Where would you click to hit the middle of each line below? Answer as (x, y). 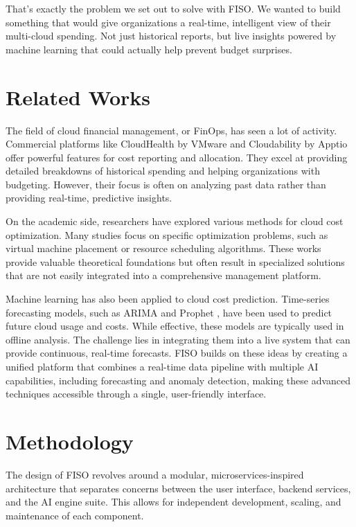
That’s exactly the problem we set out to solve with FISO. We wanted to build (173, 8)
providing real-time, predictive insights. (89, 198)
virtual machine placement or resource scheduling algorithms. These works (163, 248)
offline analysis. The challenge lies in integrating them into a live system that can (178, 339)
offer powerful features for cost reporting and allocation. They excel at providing (177, 157)
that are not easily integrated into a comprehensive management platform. (163, 275)
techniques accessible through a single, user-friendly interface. (136, 394)
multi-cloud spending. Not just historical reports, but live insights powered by (171, 36)
